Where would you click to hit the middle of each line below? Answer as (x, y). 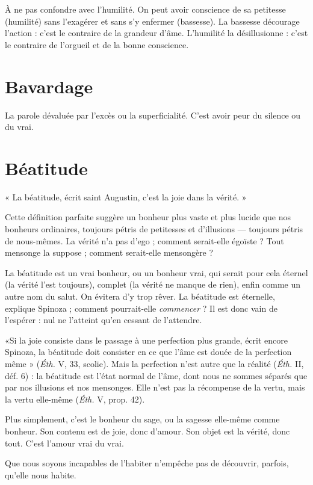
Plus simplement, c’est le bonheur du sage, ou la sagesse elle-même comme (142, 419)
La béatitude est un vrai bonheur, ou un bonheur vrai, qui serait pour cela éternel (156, 272)
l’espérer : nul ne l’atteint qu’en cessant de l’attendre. (104, 320)
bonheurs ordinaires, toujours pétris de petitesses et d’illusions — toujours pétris (154, 229)
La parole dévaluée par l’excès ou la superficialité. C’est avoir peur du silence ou (153, 115)
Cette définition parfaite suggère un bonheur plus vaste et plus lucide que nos (148, 217)
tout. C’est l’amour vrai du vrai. (64, 443)
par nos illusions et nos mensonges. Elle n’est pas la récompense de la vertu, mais (155, 387)
